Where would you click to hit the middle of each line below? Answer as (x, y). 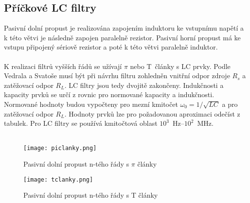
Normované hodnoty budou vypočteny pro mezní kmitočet (91, 104)
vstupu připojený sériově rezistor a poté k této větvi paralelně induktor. (111, 47)
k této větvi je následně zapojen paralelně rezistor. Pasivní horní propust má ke (122, 37)
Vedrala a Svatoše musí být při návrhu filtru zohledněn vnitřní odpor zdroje (117, 76)
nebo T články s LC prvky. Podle (180, 66)
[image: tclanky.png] (58, 179)
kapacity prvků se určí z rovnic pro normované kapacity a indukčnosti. (109, 94)
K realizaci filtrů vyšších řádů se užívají (63, 66)
